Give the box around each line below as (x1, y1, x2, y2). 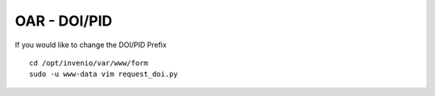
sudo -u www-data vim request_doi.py (29, 70, 179, 79)
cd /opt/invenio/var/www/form (29, 58, 149, 67)
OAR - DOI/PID (14, 12, 113, 30)
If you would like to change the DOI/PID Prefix (14, 40, 167, 50)
